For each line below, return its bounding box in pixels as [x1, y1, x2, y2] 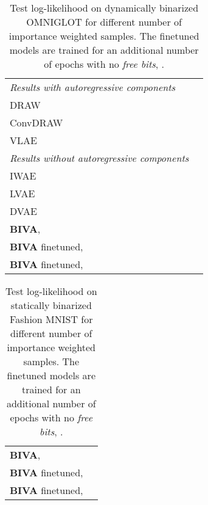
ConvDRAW [10, 115, 63, 129]
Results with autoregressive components [10, 80, 176, 94]
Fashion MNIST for [10, 312, 93, 326]
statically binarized [10, 298, 92, 312]
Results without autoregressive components [10, 151, 189, 165]
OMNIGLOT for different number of [26, 15, 182, 29]
